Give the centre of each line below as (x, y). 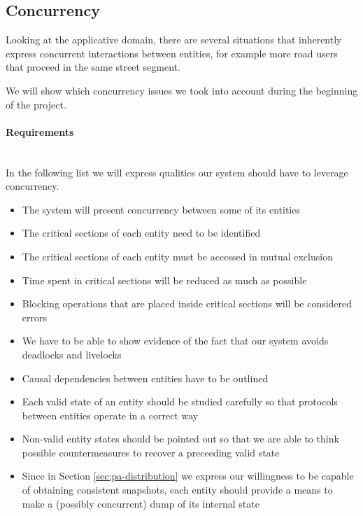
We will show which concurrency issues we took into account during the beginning (182, 90)
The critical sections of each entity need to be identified (141, 233)
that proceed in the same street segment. (93, 67)
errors (34, 317)
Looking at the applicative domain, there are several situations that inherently (174, 40)
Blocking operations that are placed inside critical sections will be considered (187, 304)
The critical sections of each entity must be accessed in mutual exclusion (177, 256)
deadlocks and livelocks (72, 354)
